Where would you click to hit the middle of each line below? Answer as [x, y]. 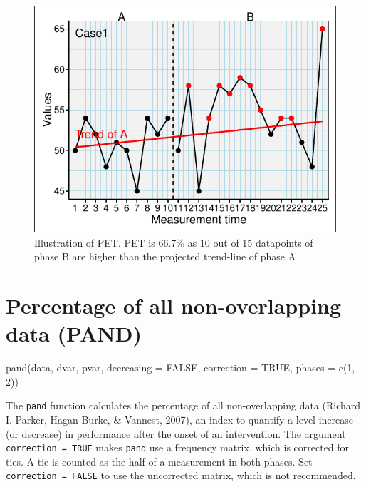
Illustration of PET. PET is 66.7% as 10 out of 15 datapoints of [174, 242]
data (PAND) [74, 333]
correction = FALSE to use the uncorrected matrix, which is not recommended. [181, 475]
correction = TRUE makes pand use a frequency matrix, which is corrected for [178, 447]
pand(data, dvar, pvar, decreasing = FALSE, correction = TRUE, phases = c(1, [181, 368]
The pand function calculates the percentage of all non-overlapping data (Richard [183, 405]
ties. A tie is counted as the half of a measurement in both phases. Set [159, 461]
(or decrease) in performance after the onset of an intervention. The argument [176, 433]
